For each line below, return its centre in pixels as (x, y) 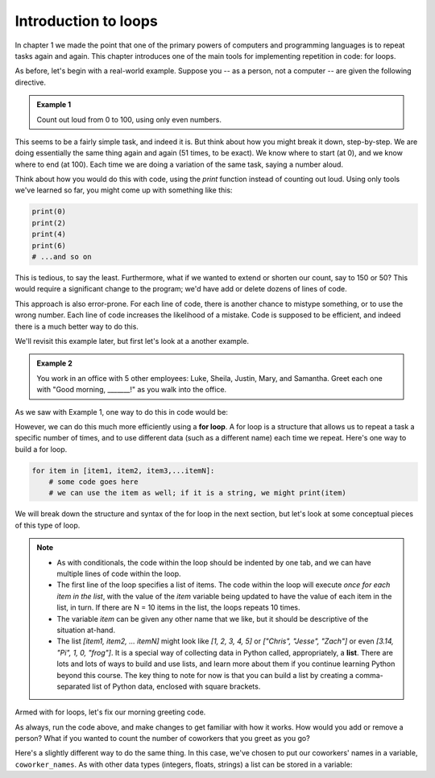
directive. (30, 82)
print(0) (49, 212)
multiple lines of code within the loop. (119, 573)
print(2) (49, 223)
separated (74, 686)
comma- (369, 675)
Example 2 (54, 363)
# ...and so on (62, 257)
